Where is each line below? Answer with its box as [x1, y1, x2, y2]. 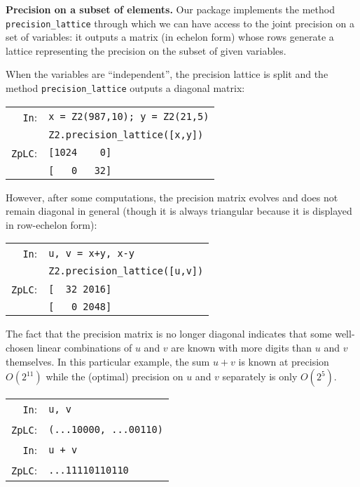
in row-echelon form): [6, 217, 97, 232]
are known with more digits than [171, 340, 312, 355]
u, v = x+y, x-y [48, 247, 134, 259]
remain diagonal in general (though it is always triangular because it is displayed [6, 204, 352, 218]
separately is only [222, 369, 298, 384]
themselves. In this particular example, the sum [6, 354, 210, 368]
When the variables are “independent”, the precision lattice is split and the [6, 67, 328, 81]
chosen [6, 340, 34, 355]
